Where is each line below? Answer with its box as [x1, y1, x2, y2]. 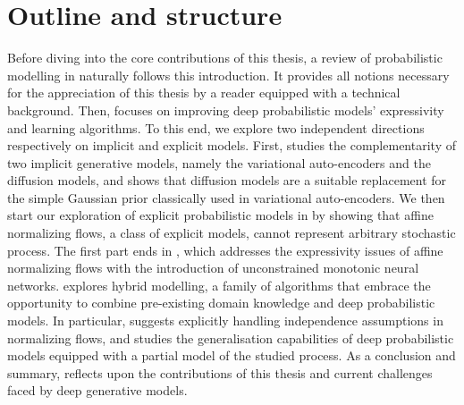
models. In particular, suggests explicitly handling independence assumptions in [7, 311, 443, 330]
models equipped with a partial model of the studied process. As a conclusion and [7, 346, 456, 365]
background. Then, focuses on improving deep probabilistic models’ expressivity [7, 100, 444, 119]
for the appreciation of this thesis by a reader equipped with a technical [7, 83, 401, 102]
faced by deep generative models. [7, 381, 188, 400]
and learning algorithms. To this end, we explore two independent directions [7, 118, 425, 137]
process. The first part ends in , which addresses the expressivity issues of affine [7, 240, 443, 259]
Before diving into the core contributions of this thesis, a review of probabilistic [7, 48, 443, 67]
